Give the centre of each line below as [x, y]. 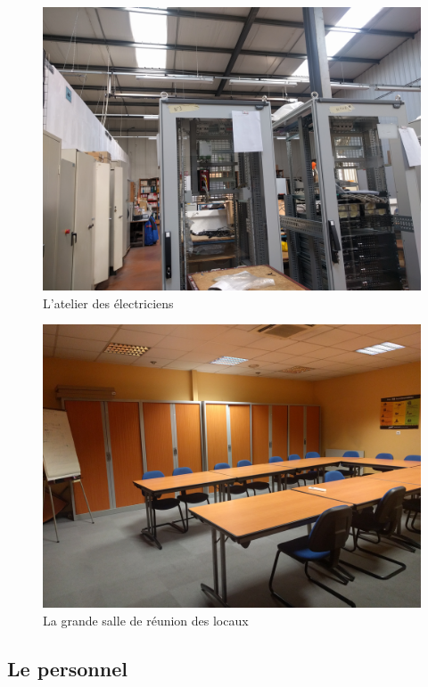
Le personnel [67, 668]
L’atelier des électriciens [108, 303]
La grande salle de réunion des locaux [146, 620]
